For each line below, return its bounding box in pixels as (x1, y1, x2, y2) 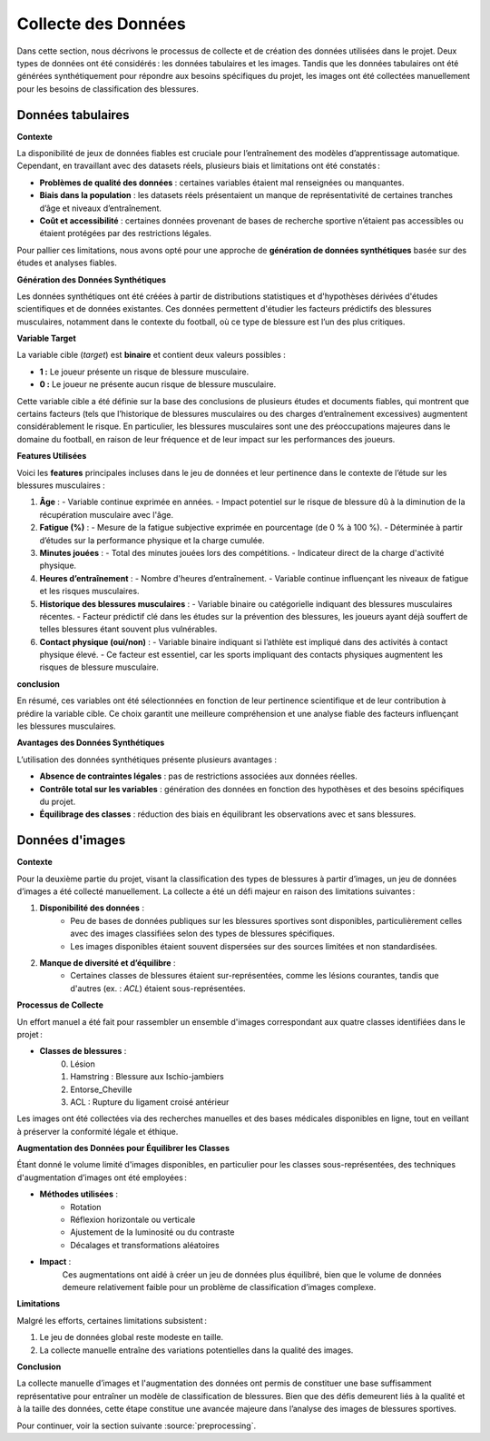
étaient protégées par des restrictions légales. (39, 228, 212, 239)
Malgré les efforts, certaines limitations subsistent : (16, 1315, 208, 1326)
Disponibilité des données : (39, 902, 145, 913)
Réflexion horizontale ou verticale (70, 1214, 196, 1226)
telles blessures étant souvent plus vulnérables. (39, 623, 218, 635)
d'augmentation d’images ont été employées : (16, 1172, 188, 1183)
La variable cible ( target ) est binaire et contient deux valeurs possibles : (16, 350, 286, 361)
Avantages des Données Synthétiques (16, 737, 165, 749)
